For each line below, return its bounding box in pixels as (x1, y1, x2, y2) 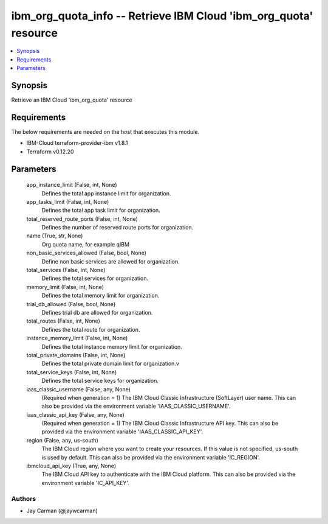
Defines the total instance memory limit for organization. (41, 343, 182, 350)
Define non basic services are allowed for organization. (41, 257, 180, 265)
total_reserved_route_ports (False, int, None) (26, 215, 138, 222)
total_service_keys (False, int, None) (26, 368, 117, 376)
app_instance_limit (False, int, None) (26, 181, 118, 189)
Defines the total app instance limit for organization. (41, 189, 171, 197)
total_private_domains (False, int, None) (26, 351, 126, 358)
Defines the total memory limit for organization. (41, 292, 160, 299)
